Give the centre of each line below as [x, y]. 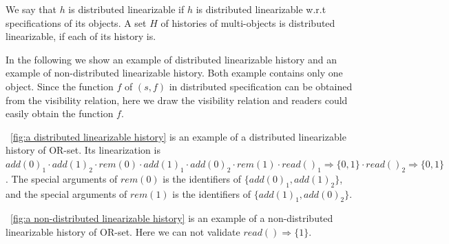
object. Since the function [60, 86]
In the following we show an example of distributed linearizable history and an [171, 59]
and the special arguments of [66, 193]
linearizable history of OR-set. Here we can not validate [123, 231]
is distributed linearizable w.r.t [261, 9]
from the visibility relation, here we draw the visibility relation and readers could [177, 100]
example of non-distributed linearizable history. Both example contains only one [174, 73]
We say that [31, 9]
